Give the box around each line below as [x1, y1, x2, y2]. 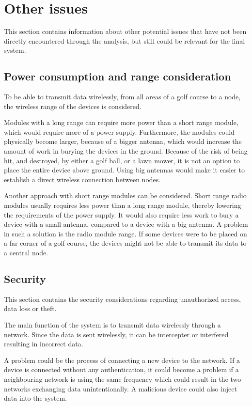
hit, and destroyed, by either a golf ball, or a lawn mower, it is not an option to [4, 155, 240, 165]
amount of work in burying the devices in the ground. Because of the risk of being [4, 146, 248, 156]
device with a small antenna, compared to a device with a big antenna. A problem [4, 219, 248, 229]
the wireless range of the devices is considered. [4, 101, 142, 111]
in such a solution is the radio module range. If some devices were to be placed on [4, 228, 247, 238]
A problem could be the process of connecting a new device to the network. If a [4, 355, 240, 365]
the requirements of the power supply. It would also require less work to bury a [4, 209, 239, 219]
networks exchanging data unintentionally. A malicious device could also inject [4, 383, 237, 393]
